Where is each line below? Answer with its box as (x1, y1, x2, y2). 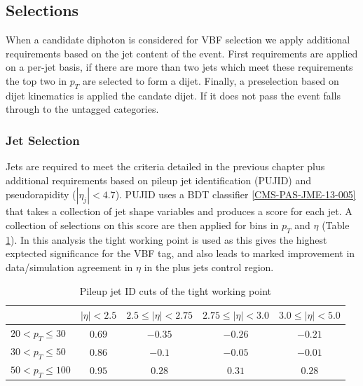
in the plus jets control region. (144, 259, 274, 274)
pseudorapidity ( (6, 187, 76, 202)
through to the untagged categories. (6, 102, 159, 116)
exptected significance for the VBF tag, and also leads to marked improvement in (6, 246, 355, 261)
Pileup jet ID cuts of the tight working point (79, 283, 271, 298)
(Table (322, 217, 350, 232)
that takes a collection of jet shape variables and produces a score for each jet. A (6, 204, 352, 219)
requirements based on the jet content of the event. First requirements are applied (6, 46, 358, 60)
